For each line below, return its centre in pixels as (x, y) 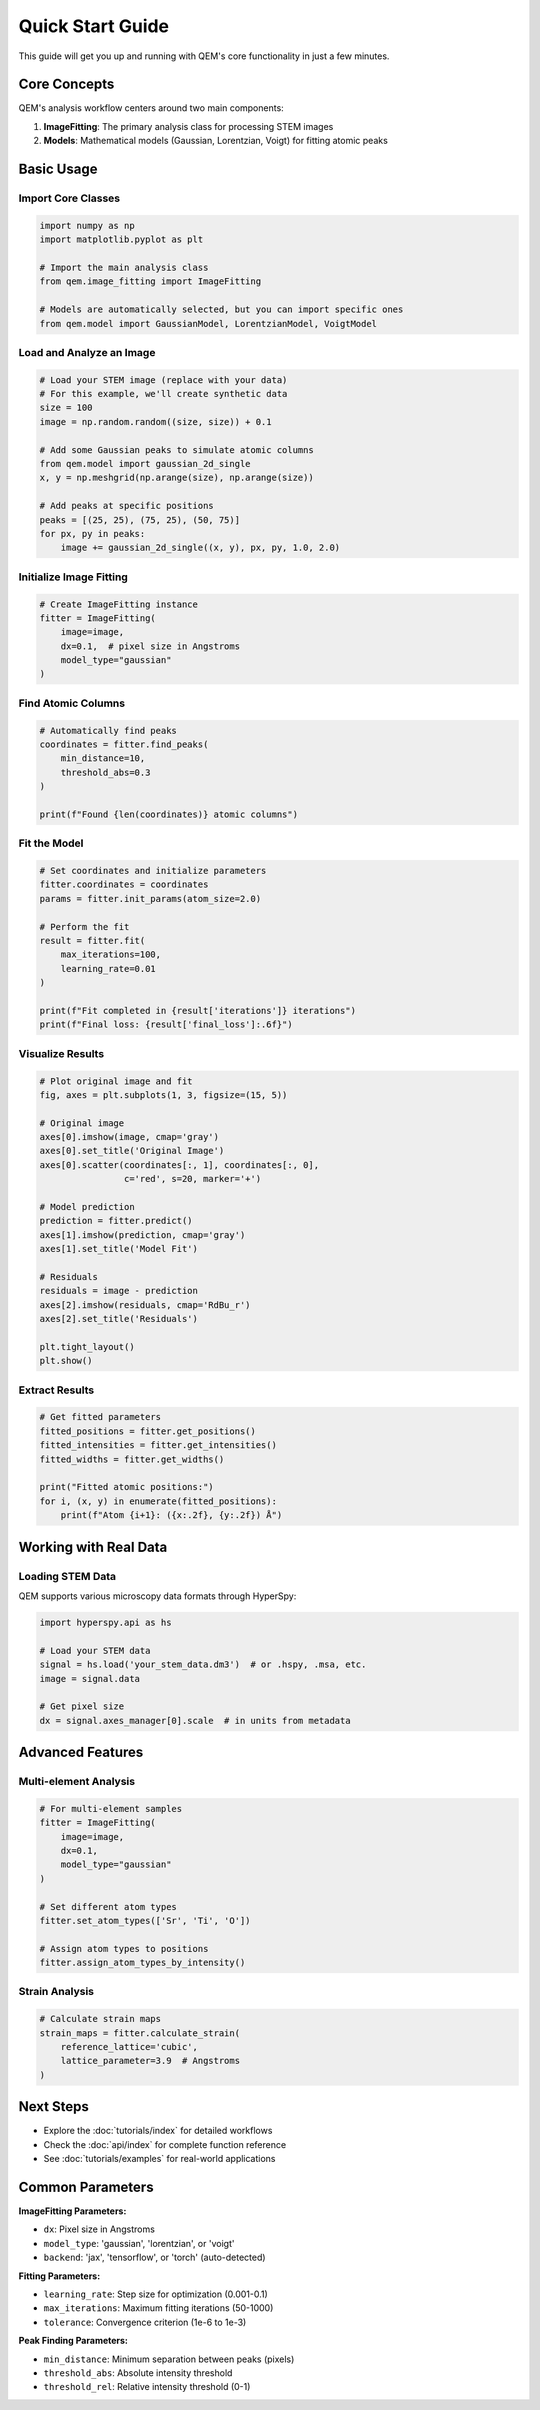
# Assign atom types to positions (124, 1948)
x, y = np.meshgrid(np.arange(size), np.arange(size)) (176, 478)
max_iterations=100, (111, 954)
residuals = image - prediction (119, 1291)
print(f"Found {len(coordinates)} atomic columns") (169, 814)
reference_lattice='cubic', (129, 2047)
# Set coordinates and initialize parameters (153, 871)
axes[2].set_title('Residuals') (119, 1319)
